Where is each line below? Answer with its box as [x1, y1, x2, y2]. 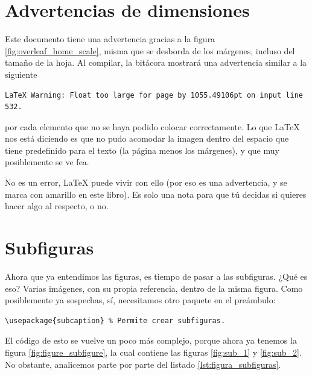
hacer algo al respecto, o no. [5, 200, 109, 212]
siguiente [5, 68, 37, 80]
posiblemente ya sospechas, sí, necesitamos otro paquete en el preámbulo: [5, 294, 276, 306]
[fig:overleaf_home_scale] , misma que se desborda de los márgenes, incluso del [5, 44, 295, 57]
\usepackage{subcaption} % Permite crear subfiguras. [5, 316, 226, 325]
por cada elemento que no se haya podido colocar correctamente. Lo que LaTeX [5, 120, 300, 133]
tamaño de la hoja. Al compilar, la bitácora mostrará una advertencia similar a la [5, 56, 307, 69]
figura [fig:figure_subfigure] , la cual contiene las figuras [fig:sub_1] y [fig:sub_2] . [5, 345, 302, 358]
